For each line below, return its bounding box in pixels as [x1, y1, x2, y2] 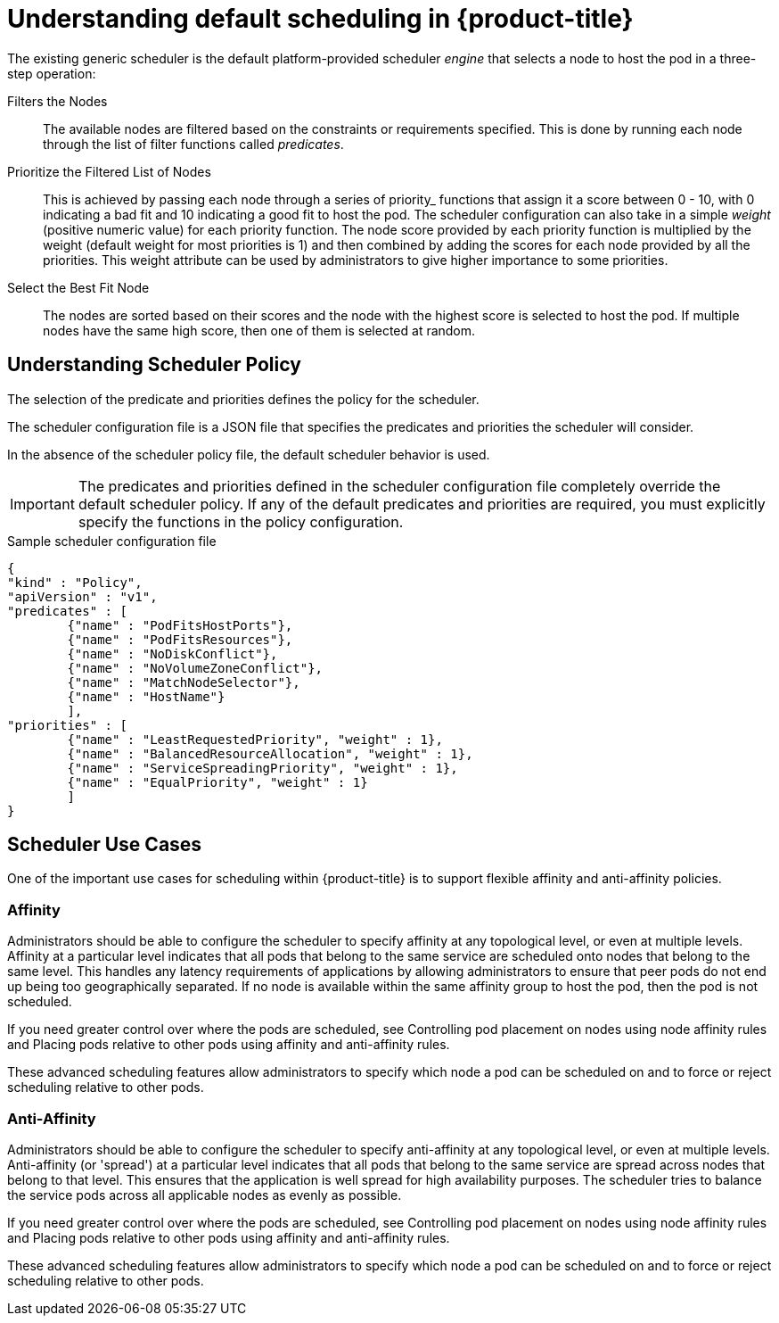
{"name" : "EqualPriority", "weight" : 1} [67, 774, 368, 790]
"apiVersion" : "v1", [7, 589, 158, 604]
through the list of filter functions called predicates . [43, 136, 344, 152]
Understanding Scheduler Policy [7, 353, 301, 376]
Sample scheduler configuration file [7, 533, 217, 549]
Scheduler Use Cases [7, 833, 202, 856]
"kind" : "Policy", [7, 575, 143, 590]
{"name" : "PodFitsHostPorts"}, [67, 617, 293, 633]
